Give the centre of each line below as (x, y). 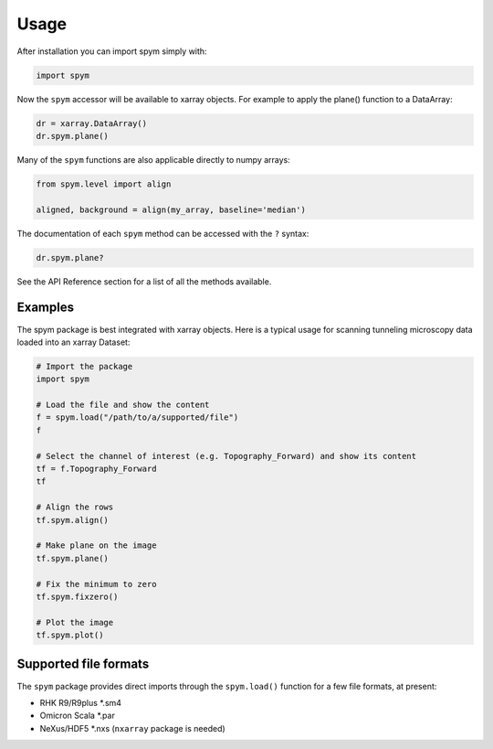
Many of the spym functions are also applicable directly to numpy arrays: (154, 159)
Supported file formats (83, 664)
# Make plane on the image (96, 546)
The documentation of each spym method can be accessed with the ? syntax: (163, 233)
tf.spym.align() (73, 520)
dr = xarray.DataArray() (92, 123)
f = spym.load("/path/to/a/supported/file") (137, 417)
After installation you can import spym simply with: (112, 51)
